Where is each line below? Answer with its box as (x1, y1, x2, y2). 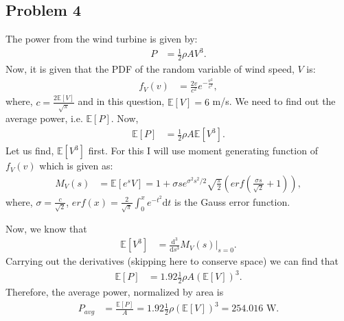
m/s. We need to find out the (212, 94, 336, 108)
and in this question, (78, 94, 165, 108)
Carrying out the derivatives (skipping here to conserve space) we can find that (5, 254, 339, 268)
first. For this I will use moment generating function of (88, 143, 318, 158)
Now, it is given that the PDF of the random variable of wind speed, (5, 62, 295, 76)
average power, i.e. (5, 111, 83, 126)
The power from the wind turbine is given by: (5, 32, 198, 46)
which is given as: (39, 158, 113, 173)
